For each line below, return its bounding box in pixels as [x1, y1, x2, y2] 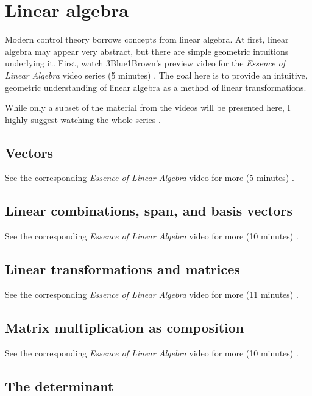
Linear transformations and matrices [5, 260, 240, 278]
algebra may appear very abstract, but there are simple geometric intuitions [5, 44, 289, 57]
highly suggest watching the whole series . [5, 113, 161, 126]
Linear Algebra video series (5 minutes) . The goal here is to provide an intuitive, [5, 68, 308, 81]
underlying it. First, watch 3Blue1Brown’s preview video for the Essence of [5, 57, 285, 69]
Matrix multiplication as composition [5, 318, 244, 337]
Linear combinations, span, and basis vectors [5, 201, 293, 220]
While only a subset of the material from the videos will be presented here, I [5, 101, 291, 114]
